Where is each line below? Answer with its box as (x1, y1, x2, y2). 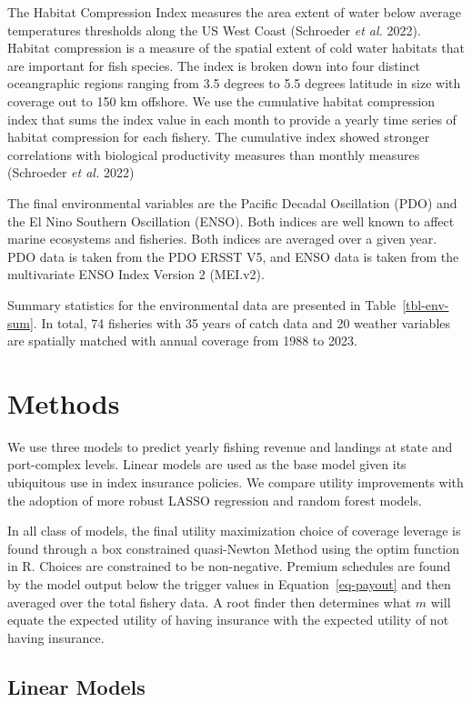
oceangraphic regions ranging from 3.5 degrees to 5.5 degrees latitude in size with (7, 74, 461, 93)
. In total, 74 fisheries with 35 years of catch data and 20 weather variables (33, 313, 451, 332)
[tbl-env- (402, 295, 449, 314)
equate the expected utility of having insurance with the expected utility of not (7, 610, 449, 629)
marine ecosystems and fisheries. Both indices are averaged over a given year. (7, 229, 437, 248)
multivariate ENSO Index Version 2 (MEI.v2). (7, 265, 265, 284)
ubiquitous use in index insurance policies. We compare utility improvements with (7, 473, 464, 491)
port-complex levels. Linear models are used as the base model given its (7, 455, 407, 474)
